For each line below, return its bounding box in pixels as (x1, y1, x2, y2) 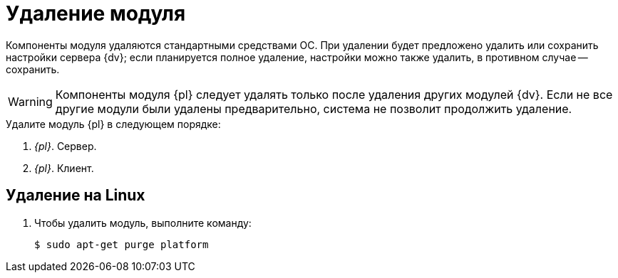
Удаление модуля (6, 1, 186, 26)
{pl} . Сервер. (34, 139, 97, 152)
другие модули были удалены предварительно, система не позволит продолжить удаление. (55, 101, 572, 116)
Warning (8, 94, 53, 109)
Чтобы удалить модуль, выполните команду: (34, 216, 252, 229)
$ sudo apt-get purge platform (34, 238, 209, 250)
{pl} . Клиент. (34, 161, 94, 174)
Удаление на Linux (6, 186, 145, 205)
